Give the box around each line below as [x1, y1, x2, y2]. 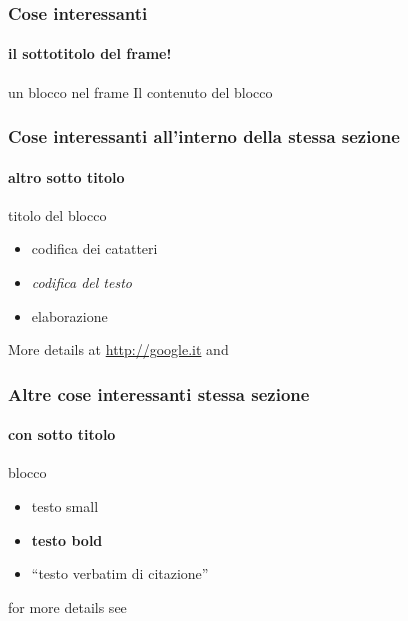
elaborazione [31, 305, 108, 326]
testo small [31, 496, 99, 517]
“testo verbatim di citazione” [31, 563, 209, 584]
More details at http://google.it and [8, 339, 229, 360]
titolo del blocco [8, 204, 107, 225]
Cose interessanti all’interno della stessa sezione [8, 124, 400, 149]
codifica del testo [31, 272, 132, 293]
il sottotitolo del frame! [8, 43, 172, 64]
